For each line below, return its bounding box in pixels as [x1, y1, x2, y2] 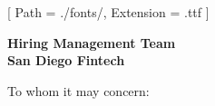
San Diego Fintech [7, 51, 125, 70]
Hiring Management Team [7, 33, 176, 52]
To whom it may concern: [7, 81, 150, 100]
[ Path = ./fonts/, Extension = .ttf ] [7, 3, 210, 21]
